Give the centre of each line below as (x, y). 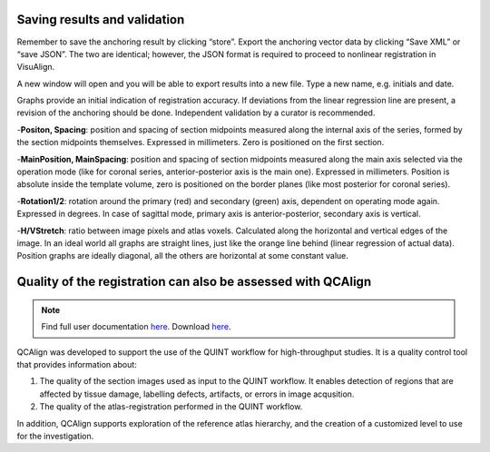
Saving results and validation (101, 20)
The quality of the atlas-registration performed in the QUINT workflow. (171, 407)
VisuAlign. (36, 67)
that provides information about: (77, 364)
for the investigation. (55, 436)
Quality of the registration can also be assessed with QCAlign (194, 282)
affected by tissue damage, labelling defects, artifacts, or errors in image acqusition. (197, 394)
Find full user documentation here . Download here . (136, 327)
